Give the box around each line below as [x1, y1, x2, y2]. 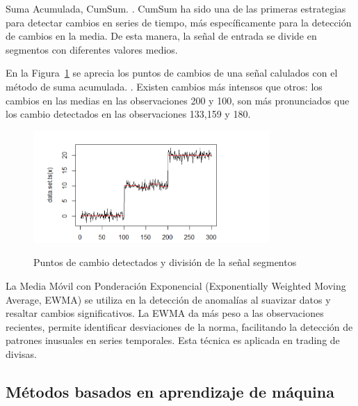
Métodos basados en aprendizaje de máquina [6, 380, 334, 402]
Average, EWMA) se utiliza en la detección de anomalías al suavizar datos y [6, 292, 331, 306]
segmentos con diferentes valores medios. [6, 42, 178, 56]
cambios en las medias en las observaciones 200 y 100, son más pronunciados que [6, 93, 350, 107]
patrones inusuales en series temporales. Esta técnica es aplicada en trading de [6, 333, 340, 348]
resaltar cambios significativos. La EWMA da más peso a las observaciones [6, 306, 324, 320]
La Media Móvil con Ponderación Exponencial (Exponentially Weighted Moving [6, 278, 346, 292]
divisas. [6, 346, 37, 361]
